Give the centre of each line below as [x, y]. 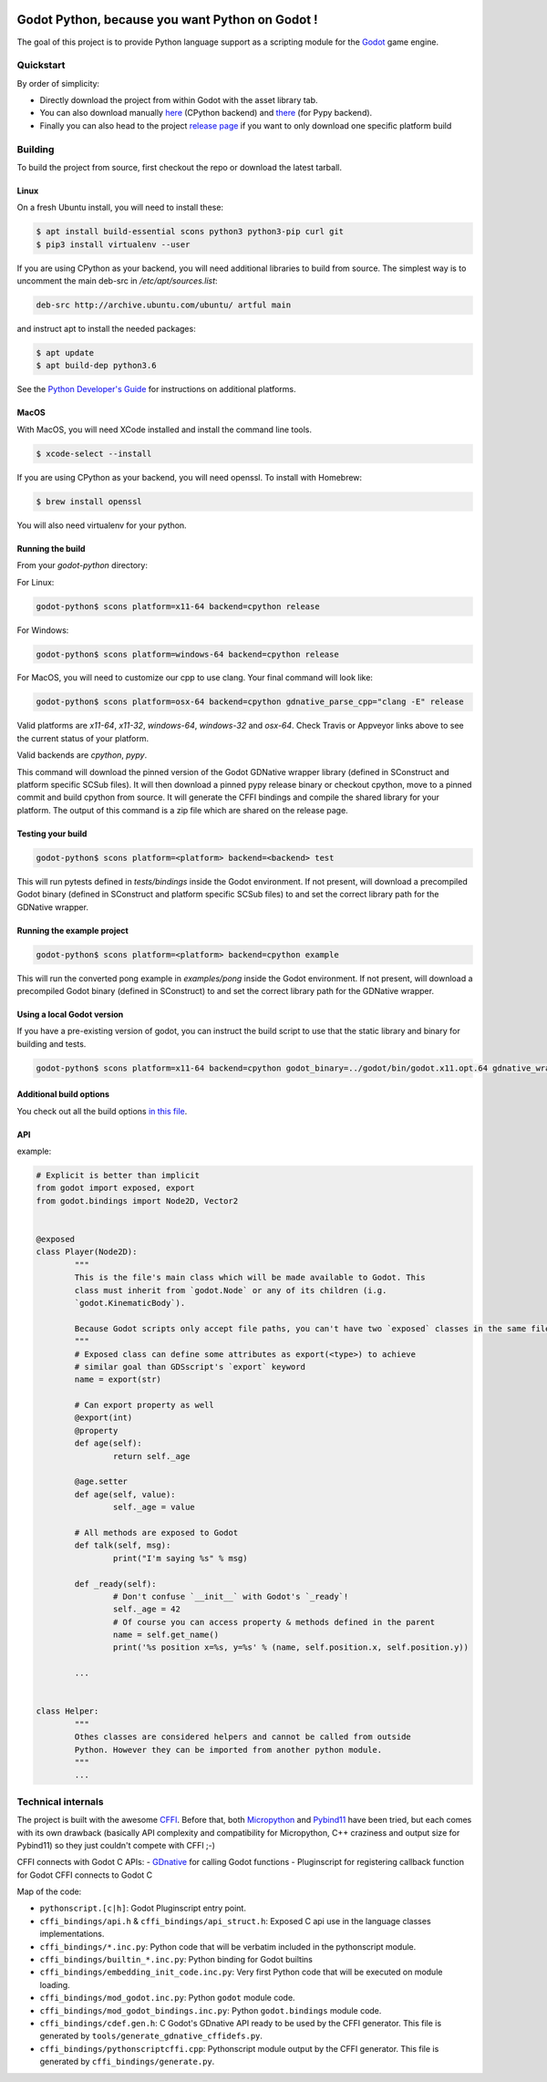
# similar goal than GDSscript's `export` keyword [190, 1367]
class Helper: [67, 1711]
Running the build [51, 548]
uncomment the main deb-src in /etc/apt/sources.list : [117, 281]
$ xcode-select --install [94, 453]
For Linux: [36, 582]
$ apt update [65, 353]
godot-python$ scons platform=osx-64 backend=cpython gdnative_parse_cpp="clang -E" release [250, 702]
